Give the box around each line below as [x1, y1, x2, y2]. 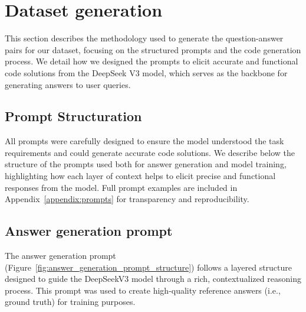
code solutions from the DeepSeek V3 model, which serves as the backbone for [5, 66, 288, 79]
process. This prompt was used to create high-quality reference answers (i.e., [5, 284, 281, 296]
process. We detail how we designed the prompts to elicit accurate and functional [5, 55, 298, 67]
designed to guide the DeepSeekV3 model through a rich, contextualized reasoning [5, 272, 301, 285]
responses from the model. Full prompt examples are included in [5, 181, 238, 193]
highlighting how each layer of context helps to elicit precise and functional [5, 170, 276, 182]
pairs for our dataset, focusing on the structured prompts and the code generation [5, 43, 301, 56]
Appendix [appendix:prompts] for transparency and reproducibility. [5, 193, 249, 205]
